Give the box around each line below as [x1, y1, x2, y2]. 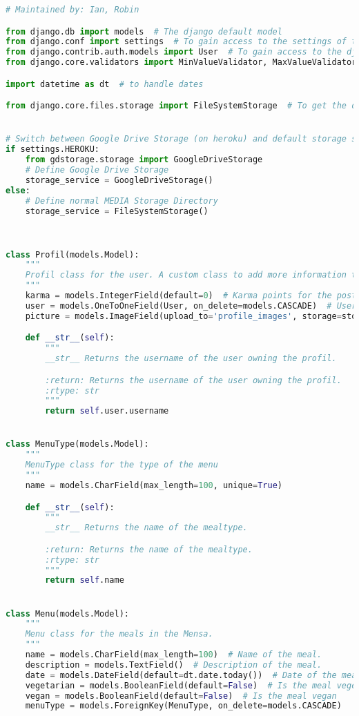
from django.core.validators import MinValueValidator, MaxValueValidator [6, 57, 357, 68]
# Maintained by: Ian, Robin [6, 5, 139, 14]
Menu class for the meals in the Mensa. [25, 629, 213, 639]
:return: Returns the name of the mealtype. [45, 544, 253, 554]
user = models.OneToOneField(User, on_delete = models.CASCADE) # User [25, 300, 357, 311]
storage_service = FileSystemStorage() [25, 206, 208, 216]
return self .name [45, 575, 124, 586]
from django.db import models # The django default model [6, 26, 282, 37]
